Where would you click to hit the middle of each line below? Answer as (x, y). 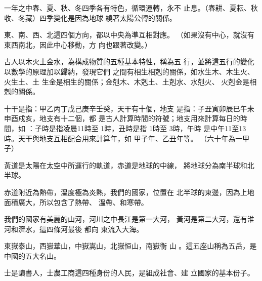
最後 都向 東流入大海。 (105, 229)
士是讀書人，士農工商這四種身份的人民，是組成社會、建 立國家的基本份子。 (129, 273)
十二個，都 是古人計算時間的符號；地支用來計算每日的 (150, 118)
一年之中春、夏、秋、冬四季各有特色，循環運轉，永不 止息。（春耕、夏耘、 (127, 8)
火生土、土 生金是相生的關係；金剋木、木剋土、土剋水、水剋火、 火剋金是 (127, 81)
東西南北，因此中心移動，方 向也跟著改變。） (78, 44)
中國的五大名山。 (32, 255)
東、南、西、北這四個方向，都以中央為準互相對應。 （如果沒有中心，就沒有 (129, 35)
